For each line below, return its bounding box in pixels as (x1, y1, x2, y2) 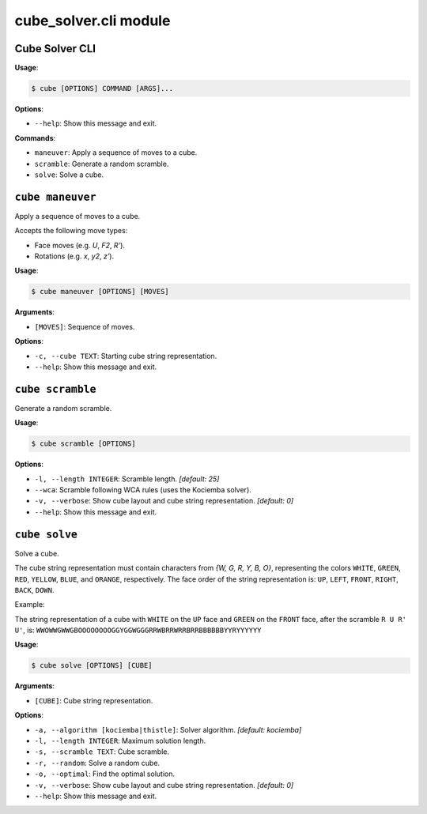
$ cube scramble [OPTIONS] (31, 439, 136, 448)
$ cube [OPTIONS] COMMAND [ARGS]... (31, 84, 174, 93)
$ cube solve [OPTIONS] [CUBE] (31, 661, 153, 670)
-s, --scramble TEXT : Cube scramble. (34, 747, 170, 756)
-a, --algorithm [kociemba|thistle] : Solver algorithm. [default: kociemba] (34, 725, 302, 734)
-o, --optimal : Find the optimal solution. (34, 769, 176, 778)
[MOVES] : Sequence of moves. (34, 322, 135, 331)
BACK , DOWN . (14, 585, 55, 594)
